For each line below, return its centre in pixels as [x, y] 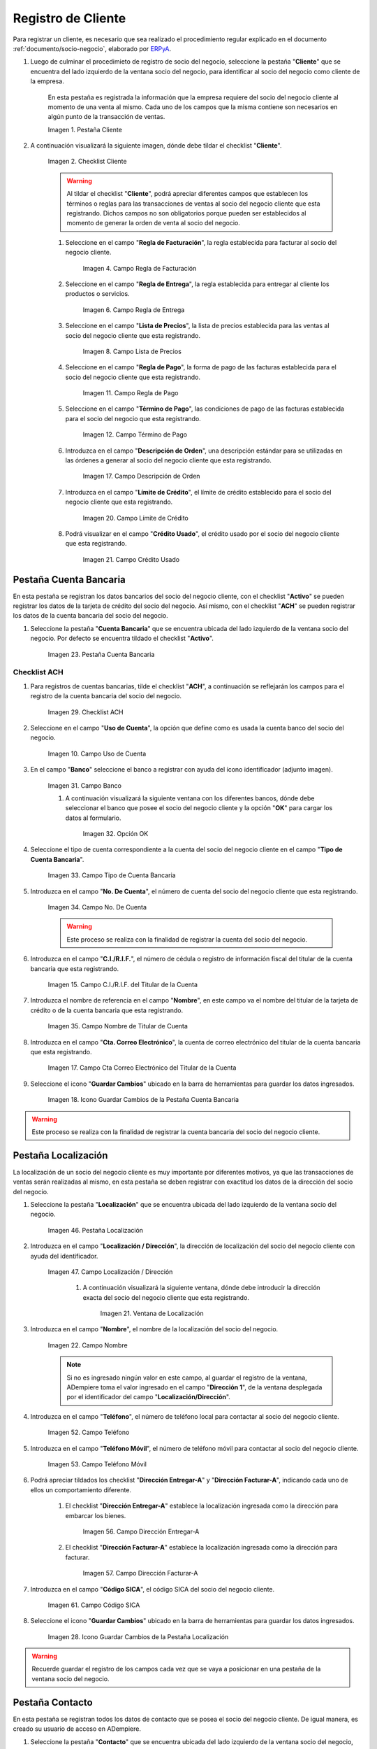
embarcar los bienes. [96, 1515]
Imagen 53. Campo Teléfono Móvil [97, 1464]
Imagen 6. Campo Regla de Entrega [134, 310]
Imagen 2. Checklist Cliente [87, 162]
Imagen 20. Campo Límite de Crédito [135, 518]
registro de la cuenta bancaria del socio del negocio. [106, 696]
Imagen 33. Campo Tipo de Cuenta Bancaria [112, 875]
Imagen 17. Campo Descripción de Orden [141, 476]
